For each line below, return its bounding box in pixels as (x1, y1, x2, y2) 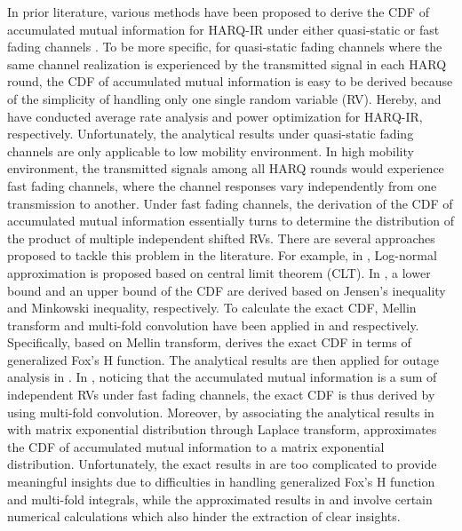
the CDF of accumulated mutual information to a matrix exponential (7, 437, 385, 456)
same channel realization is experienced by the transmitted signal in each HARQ (7, 54, 447, 73)
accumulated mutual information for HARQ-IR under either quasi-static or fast (7, 20, 440, 38)
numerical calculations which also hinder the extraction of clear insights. (7, 507, 401, 526)
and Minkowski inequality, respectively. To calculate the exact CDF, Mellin (7, 298, 417, 317)
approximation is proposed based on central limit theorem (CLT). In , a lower (7, 263, 431, 281)
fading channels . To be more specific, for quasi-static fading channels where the (7, 37, 442, 56)
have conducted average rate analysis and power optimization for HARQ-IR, (7, 107, 423, 125)
